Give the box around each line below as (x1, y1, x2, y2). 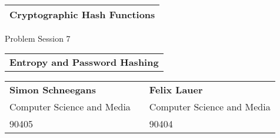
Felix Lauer (149, 83, 203, 97)
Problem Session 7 (5, 32, 71, 44)
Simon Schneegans (9, 83, 96, 97)
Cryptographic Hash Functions (9, 7, 155, 21)
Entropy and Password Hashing (9, 55, 159, 69)
